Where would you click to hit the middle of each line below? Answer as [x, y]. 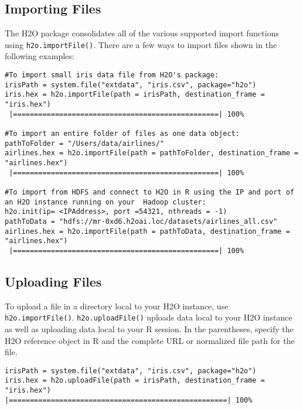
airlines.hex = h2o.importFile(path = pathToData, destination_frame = [147, 231]
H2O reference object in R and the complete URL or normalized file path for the [150, 340]
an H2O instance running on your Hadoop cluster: [105, 202]
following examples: [40, 56]
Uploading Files [53, 281]
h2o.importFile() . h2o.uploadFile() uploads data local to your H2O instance [149, 317]
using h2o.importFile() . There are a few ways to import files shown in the [141, 44]
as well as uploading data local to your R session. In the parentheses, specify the [149, 328]
